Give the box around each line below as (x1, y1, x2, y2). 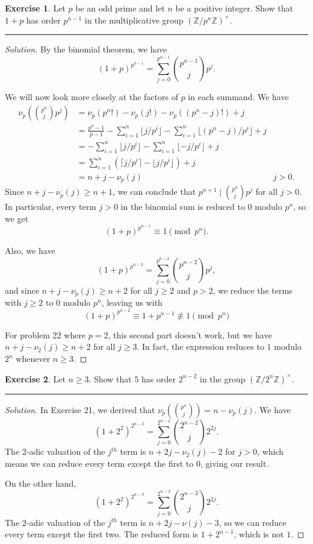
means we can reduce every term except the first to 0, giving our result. (5, 457, 269, 469)
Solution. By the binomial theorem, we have (5, 43, 167, 55)
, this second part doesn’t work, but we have (108, 328, 272, 341)
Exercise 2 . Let (5, 372, 66, 385)
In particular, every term (5, 200, 96, 213)
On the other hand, (5, 477, 76, 490)
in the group (199, 372, 246, 385)
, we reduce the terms (212, 283, 293, 296)
